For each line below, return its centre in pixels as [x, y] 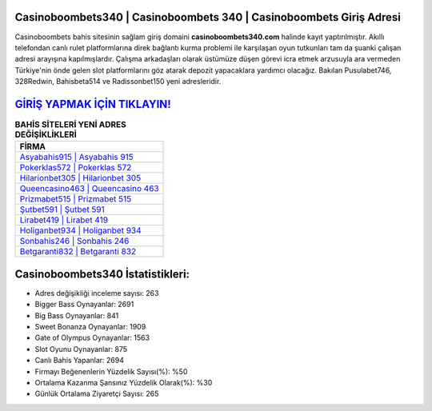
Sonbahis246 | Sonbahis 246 [74, 241]
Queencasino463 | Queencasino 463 [89, 189]
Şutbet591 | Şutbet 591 [62, 209]
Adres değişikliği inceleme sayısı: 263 [97, 293]
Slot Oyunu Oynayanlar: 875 [81, 349]
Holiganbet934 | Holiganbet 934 [80, 230]
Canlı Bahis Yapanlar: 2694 [79, 361]
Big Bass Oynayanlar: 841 [77, 315]
